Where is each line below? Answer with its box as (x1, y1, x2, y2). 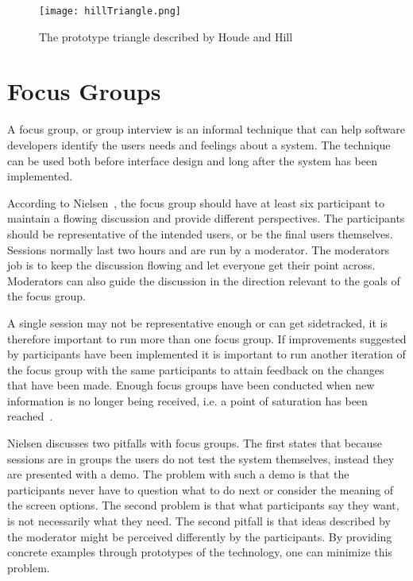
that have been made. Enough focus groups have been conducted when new (7, 377, 375, 393)
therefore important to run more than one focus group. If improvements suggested (7, 330, 407, 347)
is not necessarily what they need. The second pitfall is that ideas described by (7, 513, 391, 529)
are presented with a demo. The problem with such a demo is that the (7, 466, 349, 482)
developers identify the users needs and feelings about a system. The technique (7, 136, 391, 153)
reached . (7, 408, 53, 424)
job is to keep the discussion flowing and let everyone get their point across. (7, 257, 376, 273)
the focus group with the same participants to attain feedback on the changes (7, 361, 384, 378)
